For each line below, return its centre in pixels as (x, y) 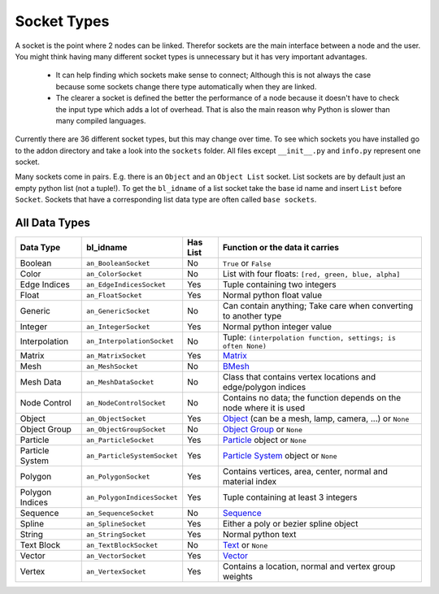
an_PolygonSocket (118, 477)
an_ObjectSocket (116, 418)
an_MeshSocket (112, 366)
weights (238, 577)
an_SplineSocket (116, 524)
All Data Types (53, 223)
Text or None (245, 545)
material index (250, 482)
